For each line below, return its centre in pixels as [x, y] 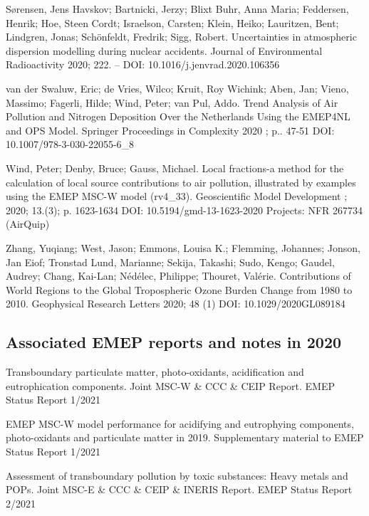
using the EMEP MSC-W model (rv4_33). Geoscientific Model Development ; [177, 196]
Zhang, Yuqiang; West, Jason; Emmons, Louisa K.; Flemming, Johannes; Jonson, [183, 247]
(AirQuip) [28, 224]
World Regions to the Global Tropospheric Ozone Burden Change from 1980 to [179, 289]
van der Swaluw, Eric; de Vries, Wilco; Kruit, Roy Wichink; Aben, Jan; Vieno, [177, 88]
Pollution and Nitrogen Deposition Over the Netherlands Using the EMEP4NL [178, 116]
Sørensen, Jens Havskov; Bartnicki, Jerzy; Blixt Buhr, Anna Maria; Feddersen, [177, 9]
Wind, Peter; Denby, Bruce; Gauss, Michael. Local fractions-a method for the [175, 168]
